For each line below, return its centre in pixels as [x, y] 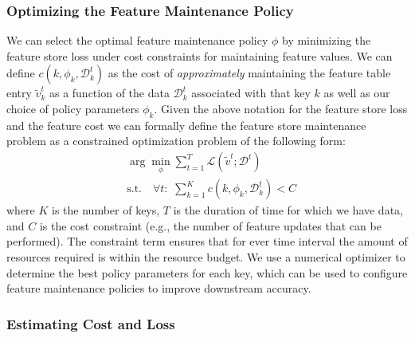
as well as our [357, 93]
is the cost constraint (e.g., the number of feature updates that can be [210, 225]
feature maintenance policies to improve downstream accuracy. [159, 288]
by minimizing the [327, 40]
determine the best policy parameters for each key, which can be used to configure [207, 272]
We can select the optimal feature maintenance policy [137, 40]
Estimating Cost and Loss [91, 323]
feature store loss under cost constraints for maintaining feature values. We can [200, 55]
